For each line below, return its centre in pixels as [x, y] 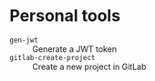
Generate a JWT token [74, 49]
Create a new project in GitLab [89, 66]
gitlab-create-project [52, 57]
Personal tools [65, 16]
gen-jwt [24, 40]
